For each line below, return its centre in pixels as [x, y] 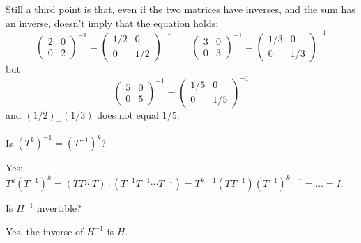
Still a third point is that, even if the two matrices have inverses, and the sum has [180, 9]
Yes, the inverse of [45, 231]
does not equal [128, 114]
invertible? [59, 208]
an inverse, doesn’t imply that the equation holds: [112, 23]
